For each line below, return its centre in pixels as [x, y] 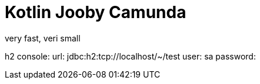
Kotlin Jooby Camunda [96, 12]
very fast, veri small [43, 38]
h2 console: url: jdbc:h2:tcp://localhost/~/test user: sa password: [130, 56]
